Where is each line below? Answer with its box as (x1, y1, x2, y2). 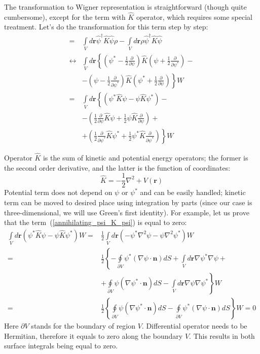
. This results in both (189, 330, 255, 341)
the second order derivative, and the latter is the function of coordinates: (4, 162, 231, 173)
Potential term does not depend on (4, 187, 113, 198)
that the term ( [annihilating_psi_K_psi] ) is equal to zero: (4, 217, 187, 228)
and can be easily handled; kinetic (140, 187, 246, 198)
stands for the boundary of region (31, 320, 136, 331)
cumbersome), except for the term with (4, 11, 126, 22)
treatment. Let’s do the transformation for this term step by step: (4, 21, 208, 32)
